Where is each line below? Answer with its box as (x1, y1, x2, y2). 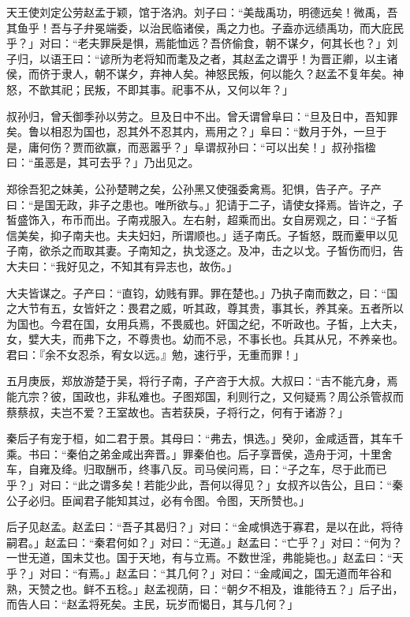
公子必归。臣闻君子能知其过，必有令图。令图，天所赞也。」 (6, 492, 310, 508)
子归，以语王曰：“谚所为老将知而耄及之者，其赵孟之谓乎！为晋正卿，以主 (6, 50, 387, 66)
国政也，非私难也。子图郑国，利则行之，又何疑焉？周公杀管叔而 (72, 388, 404, 405)
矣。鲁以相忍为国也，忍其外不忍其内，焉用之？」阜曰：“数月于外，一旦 (6, 123, 376, 140)
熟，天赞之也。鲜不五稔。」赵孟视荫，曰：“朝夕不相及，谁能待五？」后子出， (6, 580, 404, 596)
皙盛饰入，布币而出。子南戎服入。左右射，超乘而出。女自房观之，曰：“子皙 (6, 211, 398, 228)
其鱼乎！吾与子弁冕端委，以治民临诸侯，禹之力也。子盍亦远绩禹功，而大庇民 (6, 19, 404, 36)
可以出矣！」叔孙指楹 (265, 138, 376, 155)
